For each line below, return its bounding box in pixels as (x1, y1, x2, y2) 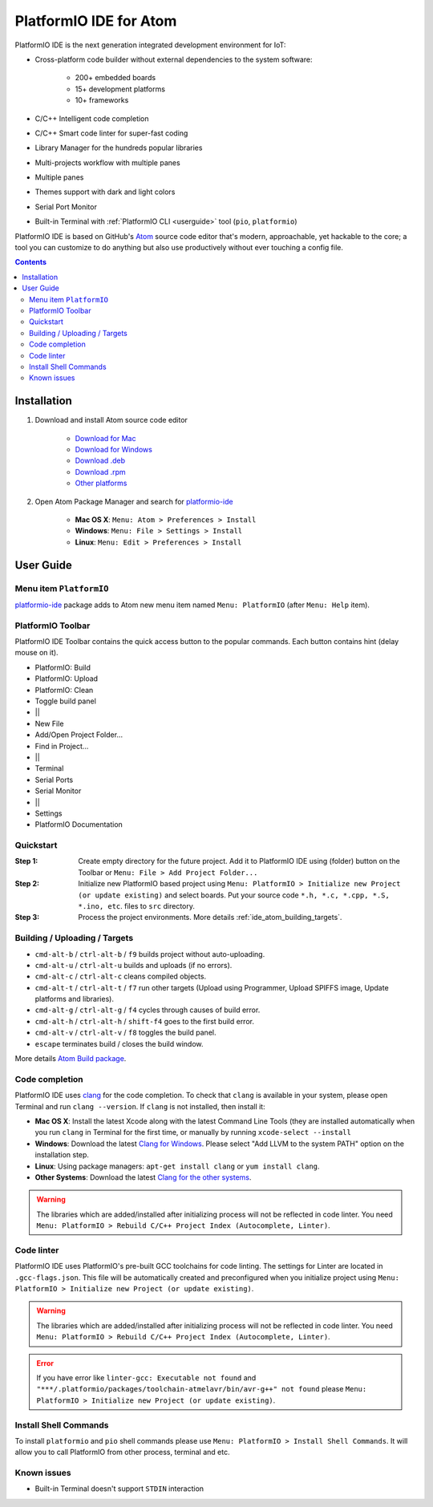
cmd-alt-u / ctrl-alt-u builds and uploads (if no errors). (34, 960, 233, 970)
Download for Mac (75, 433, 136, 443)
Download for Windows (75, 445, 152, 454)
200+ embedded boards (75, 73, 156, 83)
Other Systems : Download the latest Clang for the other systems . (34, 1172, 252, 1182)
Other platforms (75, 478, 127, 488)
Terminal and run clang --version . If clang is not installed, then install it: (14, 1101, 265, 1111)
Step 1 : (14, 857, 38, 866)
